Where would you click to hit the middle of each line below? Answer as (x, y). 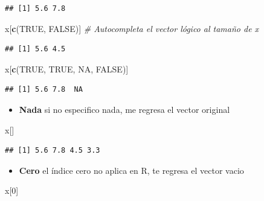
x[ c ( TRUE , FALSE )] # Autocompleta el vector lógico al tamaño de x (132, 28)
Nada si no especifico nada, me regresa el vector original (124, 109)
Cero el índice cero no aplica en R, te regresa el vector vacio (131, 170)
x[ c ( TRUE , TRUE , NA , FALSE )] (67, 69)
